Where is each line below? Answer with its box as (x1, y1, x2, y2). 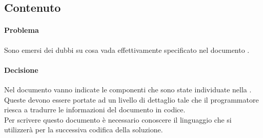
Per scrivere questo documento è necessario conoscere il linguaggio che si (4, 114, 232, 125)
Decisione (4, 64, 38, 75)
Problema (4, 25, 39, 35)
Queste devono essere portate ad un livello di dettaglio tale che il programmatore (4, 94, 259, 105)
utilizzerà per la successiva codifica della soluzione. (4, 124, 163, 135)
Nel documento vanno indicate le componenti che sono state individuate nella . (4, 84, 252, 94)
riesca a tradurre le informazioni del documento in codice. (4, 104, 186, 115)
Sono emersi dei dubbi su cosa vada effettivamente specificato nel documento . (4, 44, 250, 55)
